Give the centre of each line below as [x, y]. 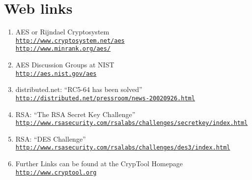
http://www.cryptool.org [56, 172]
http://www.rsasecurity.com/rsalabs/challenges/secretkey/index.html [132, 123]
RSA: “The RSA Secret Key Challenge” [75, 114]
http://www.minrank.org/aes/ [63, 49]
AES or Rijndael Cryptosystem [62, 32]
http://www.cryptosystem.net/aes [70, 41]
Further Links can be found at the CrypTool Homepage [99, 164]
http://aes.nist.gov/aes [56, 74]
